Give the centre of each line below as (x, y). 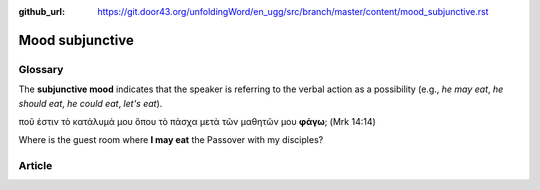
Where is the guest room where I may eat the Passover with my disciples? (171, 140)
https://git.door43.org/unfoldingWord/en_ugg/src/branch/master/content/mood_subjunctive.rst (293, 11)
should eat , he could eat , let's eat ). (90, 103)
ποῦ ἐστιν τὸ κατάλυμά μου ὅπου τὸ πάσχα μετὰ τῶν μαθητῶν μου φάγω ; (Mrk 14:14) (197, 121)
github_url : (41, 11)
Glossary (41, 69)
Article (35, 166)
